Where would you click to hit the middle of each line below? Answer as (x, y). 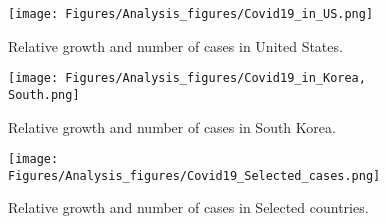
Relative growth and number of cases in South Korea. (172, 126)
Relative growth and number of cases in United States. (175, 45)
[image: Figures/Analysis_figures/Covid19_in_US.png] (191, 14)
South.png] (44, 94)
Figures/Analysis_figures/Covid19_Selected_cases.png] (194, 175)
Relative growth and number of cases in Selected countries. (188, 207)
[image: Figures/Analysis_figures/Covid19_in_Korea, (187, 78)
